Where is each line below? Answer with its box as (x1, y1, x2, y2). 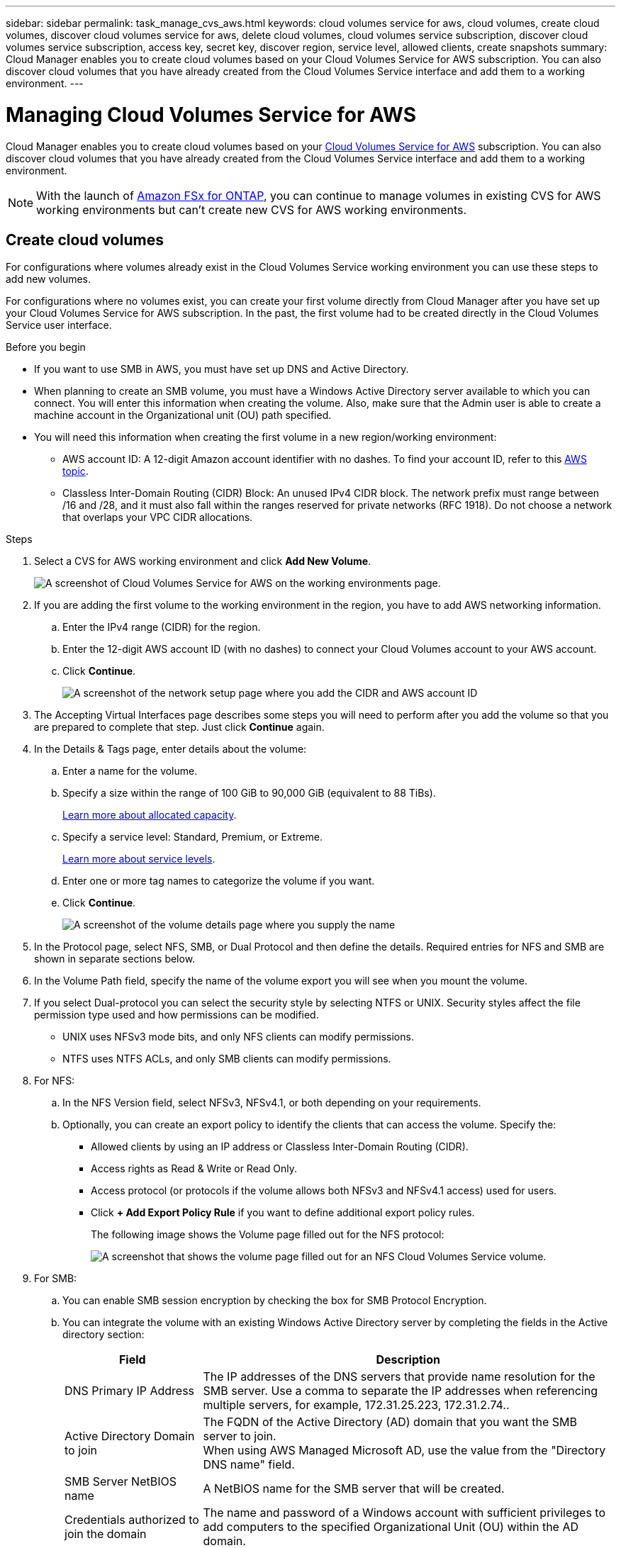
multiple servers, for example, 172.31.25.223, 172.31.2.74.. (203, 1398, 510, 1413)
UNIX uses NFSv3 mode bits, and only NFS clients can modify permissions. (62, 1031, 414, 1043)
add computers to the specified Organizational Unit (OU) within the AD (203, 1520, 578, 1535)
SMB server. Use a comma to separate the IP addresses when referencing (203, 1384, 598, 1398)
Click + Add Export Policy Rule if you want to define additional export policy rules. (91, 1206, 475, 1219)
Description (376, 1352, 440, 1367)
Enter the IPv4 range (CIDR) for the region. (62, 621, 261, 634)
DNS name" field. (203, 1457, 295, 1472)
